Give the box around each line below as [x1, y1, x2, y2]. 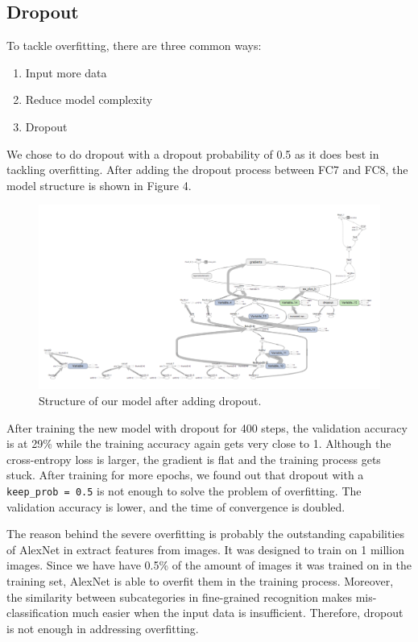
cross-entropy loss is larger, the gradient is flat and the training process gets [6, 450, 381, 467]
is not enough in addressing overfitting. [6, 619, 199, 636]
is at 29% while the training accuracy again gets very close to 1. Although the [6, 435, 391, 452]
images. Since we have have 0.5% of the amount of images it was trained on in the [6, 557, 412, 574]
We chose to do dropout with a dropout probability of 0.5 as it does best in [6, 145, 379, 162]
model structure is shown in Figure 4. [6, 176, 192, 193]
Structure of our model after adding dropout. [39, 391, 262, 408]
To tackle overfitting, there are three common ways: [6, 37, 262, 54]
